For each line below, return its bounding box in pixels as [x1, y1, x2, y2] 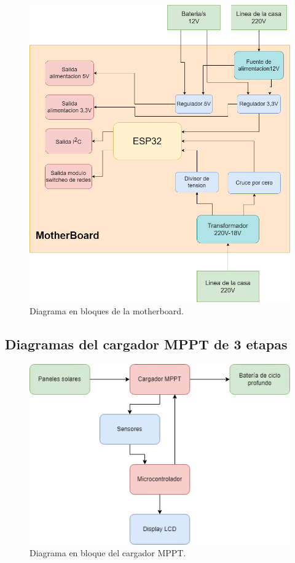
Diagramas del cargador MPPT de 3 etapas [5, 335, 288, 354]
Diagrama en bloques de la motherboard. [29, 305, 184, 317]
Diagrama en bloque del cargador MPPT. [29, 546, 186, 559]
